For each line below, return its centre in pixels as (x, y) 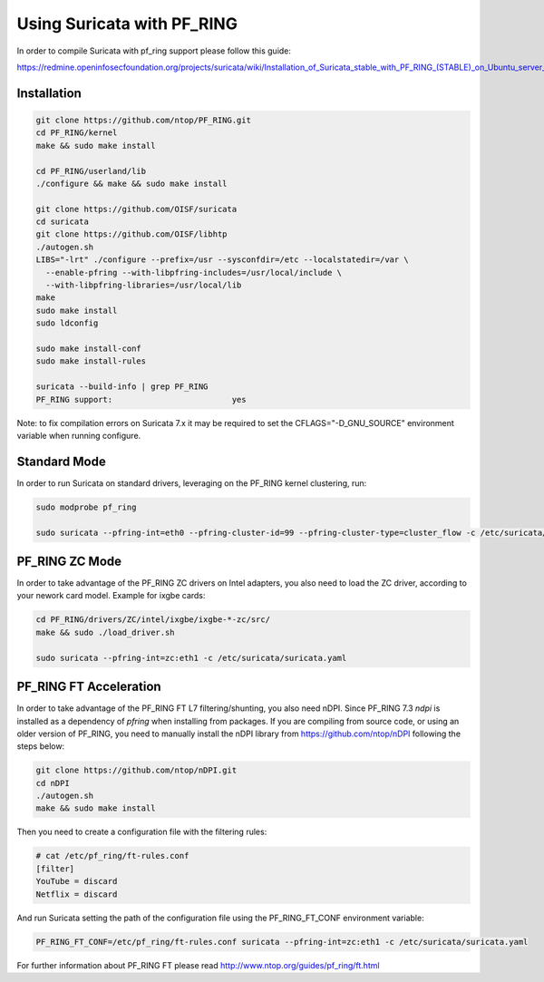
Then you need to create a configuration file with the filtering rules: (142, 832)
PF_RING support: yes (141, 399)
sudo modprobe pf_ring (86, 507)
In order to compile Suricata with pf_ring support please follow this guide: (154, 51)
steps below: (41, 746)
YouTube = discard (77, 881)
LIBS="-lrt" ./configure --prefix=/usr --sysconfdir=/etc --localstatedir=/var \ (223, 260)
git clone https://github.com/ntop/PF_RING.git (143, 120)
